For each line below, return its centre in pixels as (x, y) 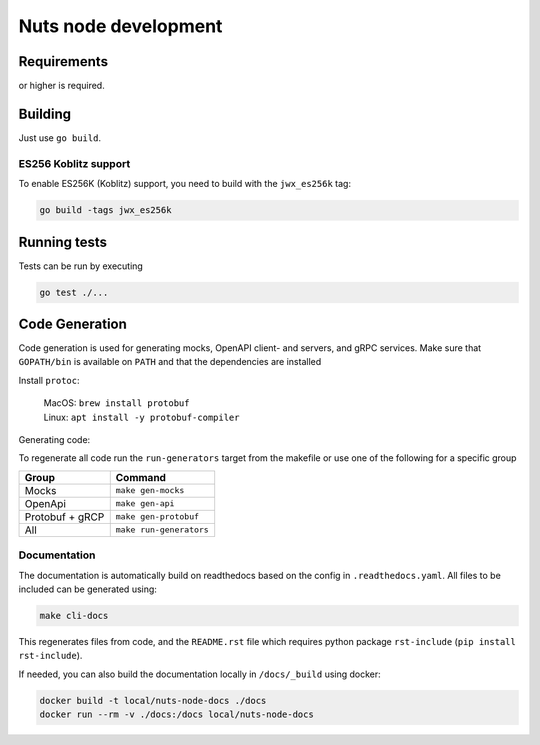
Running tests (63, 241)
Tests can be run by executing (81, 266)
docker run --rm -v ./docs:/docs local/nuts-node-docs (176, 714)
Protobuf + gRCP (64, 517)
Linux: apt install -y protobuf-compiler (141, 417)
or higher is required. (61, 86)
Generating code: (54, 440)
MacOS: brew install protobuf (116, 403)
